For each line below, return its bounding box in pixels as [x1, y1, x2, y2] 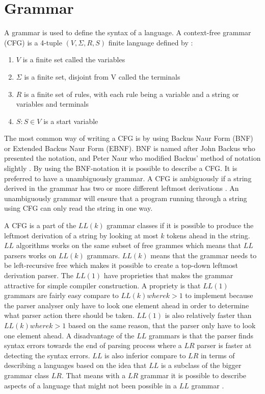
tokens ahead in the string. [167, 230, 250, 240]
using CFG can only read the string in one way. [4, 203, 153, 213]
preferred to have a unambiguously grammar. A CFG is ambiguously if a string [4, 173, 252, 183]
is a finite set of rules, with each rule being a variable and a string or [24, 88, 239, 99]
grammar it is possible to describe [140, 370, 247, 380]
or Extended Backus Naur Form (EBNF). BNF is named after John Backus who [4, 142, 255, 153]
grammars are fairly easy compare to [4, 290, 119, 301]
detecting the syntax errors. [4, 350, 90, 360]
